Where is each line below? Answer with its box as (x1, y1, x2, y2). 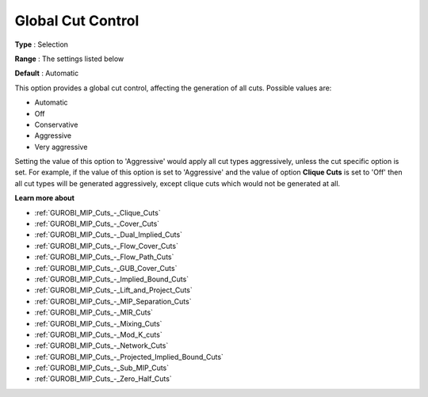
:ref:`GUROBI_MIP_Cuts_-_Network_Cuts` (34, 341, 169, 350)
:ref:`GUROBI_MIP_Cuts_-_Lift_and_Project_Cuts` (34, 285, 193, 295)
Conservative (34, 120, 78, 129)
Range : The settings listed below (14, 54, 124, 63)
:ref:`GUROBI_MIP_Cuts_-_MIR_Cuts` (34, 307, 154, 317)
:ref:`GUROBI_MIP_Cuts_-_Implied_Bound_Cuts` (34, 274, 189, 284)
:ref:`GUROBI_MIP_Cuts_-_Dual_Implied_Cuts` (34, 230, 182, 239)
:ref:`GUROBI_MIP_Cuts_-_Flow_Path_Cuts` (34, 252, 174, 261)
